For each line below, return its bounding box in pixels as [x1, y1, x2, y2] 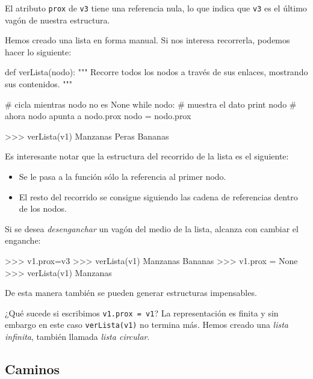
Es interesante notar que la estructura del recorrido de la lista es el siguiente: [5, 150, 289, 162]
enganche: [5, 234, 41, 247]
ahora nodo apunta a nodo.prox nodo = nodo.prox [5, 109, 191, 122]
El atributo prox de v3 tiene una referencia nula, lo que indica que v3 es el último [5, 2, 307, 14]
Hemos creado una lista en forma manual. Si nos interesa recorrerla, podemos [5, 34, 290, 46]
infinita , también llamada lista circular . [5, 330, 150, 343]
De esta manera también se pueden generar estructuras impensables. [5, 286, 257, 299]
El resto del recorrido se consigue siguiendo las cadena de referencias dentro [19, 190, 298, 203]
